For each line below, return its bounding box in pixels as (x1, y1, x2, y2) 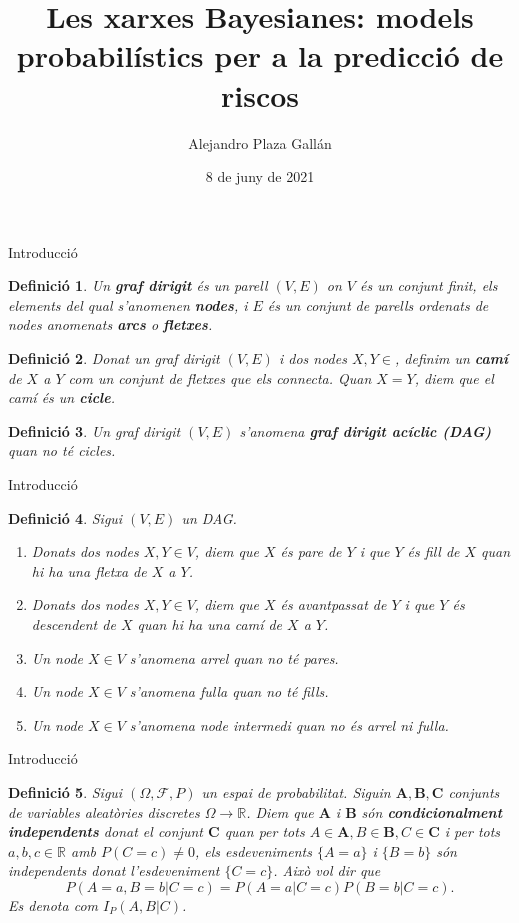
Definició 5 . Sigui (8, 781, 123, 802)
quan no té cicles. (8, 440, 116, 461)
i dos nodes (278, 348, 347, 369)
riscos (220, 74, 300, 115)
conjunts (448, 781, 500, 802)
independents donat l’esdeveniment (8, 860, 220, 881)
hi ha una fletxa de (31, 560, 147, 581)
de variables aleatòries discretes (8, 801, 200, 822)
